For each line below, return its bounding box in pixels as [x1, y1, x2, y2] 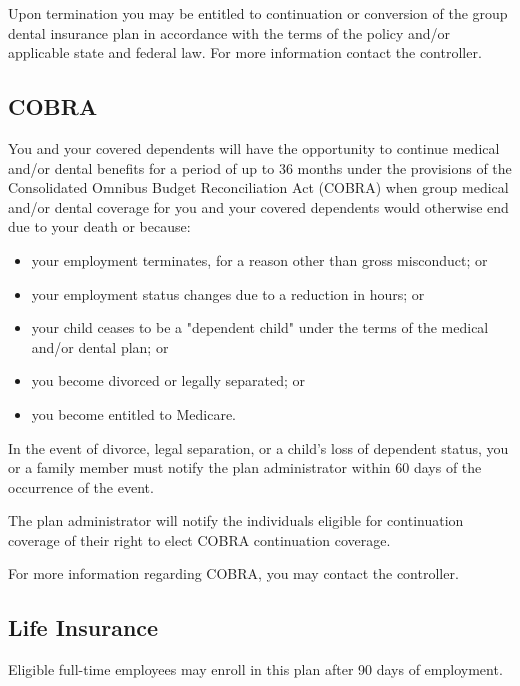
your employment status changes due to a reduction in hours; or [31, 283, 425, 304]
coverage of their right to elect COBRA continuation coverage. [8, 529, 391, 550]
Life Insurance [8, 612, 159, 643]
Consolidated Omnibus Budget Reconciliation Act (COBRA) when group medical [8, 177, 509, 198]
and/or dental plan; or [31, 336, 169, 357]
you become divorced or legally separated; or [31, 370, 306, 391]
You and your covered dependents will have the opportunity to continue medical [8, 137, 500, 158]
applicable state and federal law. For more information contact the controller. [8, 42, 482, 63]
